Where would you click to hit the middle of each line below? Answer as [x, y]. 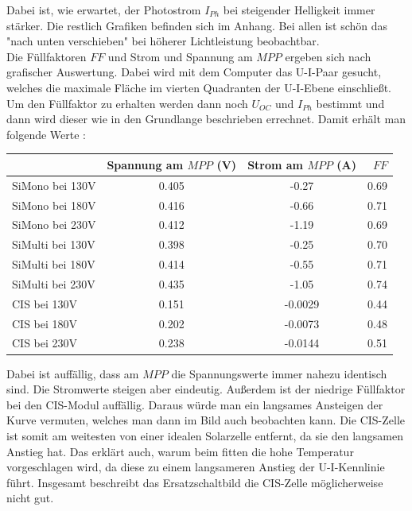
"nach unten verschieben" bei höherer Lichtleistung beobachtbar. [163, 41]
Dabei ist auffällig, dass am [73, 373]
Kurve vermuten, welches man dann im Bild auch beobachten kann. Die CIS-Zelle [206, 420]
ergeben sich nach [328, 56]
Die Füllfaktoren [47, 56]
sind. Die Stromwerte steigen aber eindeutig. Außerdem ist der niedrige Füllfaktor [206, 389]
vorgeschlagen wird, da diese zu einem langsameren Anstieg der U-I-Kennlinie [196, 467]
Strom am [276, 164]
